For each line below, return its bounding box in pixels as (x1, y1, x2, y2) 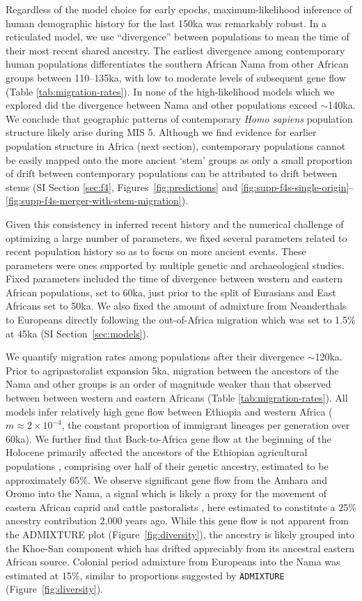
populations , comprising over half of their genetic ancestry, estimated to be (6, 459, 329, 473)
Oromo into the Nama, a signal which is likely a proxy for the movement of (6, 486, 327, 501)
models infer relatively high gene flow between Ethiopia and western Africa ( (6, 404, 333, 418)
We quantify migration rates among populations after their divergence (6, 349, 304, 364)
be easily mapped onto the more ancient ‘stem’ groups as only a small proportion (6, 152, 352, 167)
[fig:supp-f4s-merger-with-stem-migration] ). (6, 193, 189, 208)
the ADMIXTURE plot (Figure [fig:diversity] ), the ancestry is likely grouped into (6, 526, 354, 541)
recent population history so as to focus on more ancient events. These (6, 244, 306, 259)
